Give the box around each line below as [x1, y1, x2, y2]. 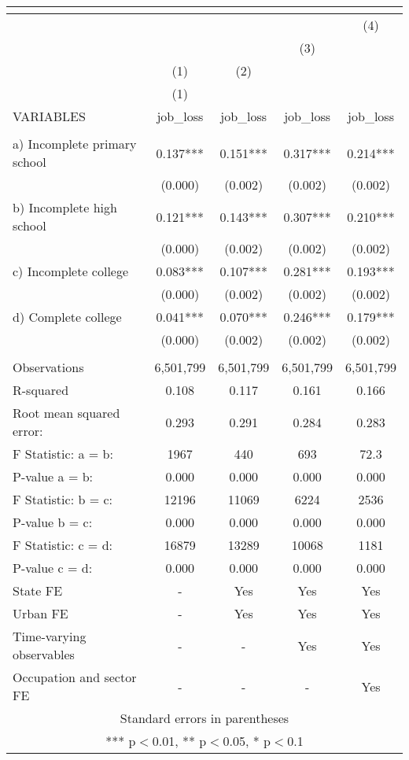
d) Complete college [13, 308, 122, 326]
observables [13, 645, 75, 663]
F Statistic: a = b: [13, 445, 113, 463]
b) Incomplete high [13, 198, 117, 216]
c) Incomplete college [13, 262, 129, 280]
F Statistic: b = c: [13, 490, 112, 508]
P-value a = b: [13, 467, 94, 485]
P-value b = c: [13, 513, 93, 531]
